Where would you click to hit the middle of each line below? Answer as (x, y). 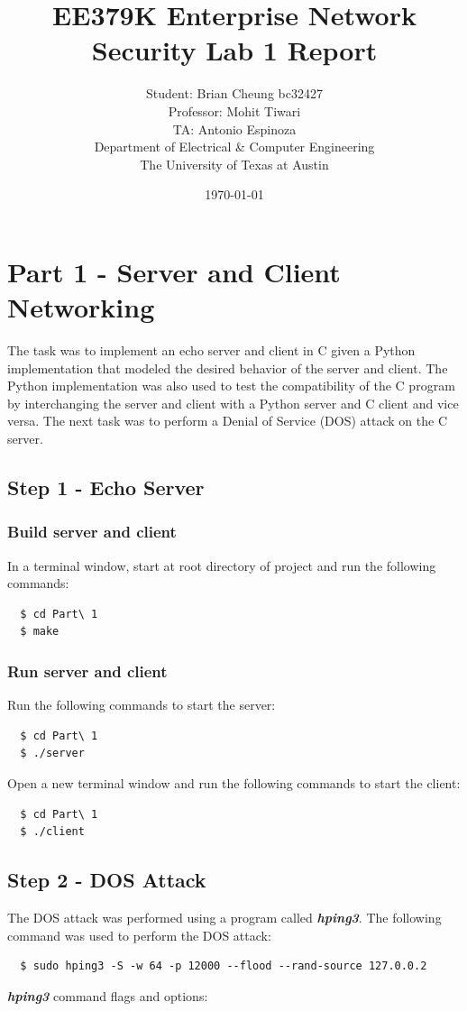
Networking (81, 307)
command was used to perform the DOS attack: (139, 935)
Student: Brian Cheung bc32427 (234, 93)
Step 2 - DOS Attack (107, 880)
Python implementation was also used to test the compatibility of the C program (231, 386)
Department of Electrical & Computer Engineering (234, 147)
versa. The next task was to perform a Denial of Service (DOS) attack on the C (228, 421)
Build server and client (92, 532)
